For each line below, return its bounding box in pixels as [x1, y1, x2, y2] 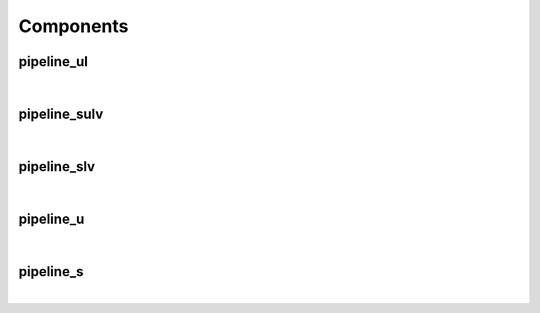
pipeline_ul [18, 53, 89, 70]
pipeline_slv [18, 158, 95, 175]
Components [18, 15, 129, 37]
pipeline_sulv [18, 105, 104, 122]
